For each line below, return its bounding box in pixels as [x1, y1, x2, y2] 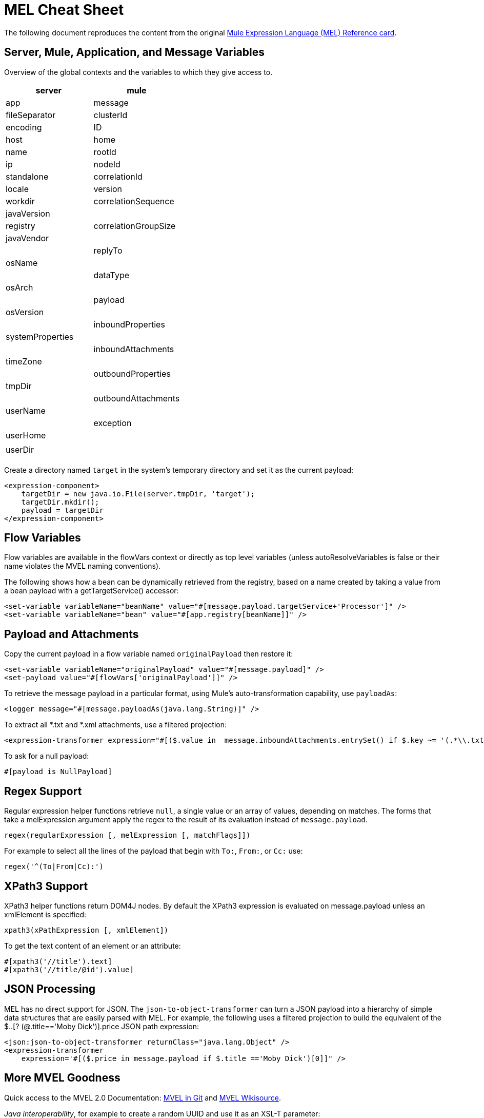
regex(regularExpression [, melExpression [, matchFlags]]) [4, 831, 251, 840]
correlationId [93, 171, 143, 182]
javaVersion [6, 208, 50, 219]
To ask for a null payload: [4, 751, 89, 761]
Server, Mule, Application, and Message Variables [4, 46, 265, 59]
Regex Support [4, 784, 82, 798]
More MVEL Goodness [4, 1071, 120, 1085]
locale [6, 183, 29, 194]
